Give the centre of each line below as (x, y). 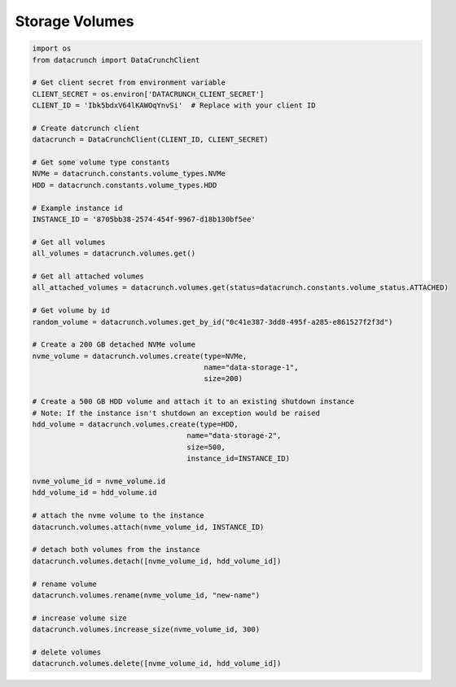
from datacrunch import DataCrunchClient (116, 60)
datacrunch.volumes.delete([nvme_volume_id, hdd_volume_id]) (157, 664)
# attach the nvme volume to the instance (118, 516)
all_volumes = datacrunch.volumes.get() (114, 254)
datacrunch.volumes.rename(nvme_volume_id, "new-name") (146, 595)
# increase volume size (80, 618)
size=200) (224, 379)
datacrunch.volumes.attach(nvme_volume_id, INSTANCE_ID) (148, 527)
